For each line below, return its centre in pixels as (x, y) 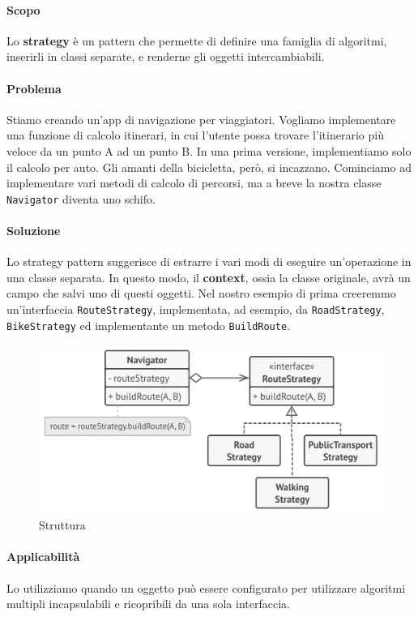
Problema (34, 88)
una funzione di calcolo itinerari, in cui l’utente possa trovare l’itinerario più (195, 135)
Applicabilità (43, 557)
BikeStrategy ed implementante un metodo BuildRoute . (148, 325)
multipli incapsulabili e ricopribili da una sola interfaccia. (148, 604)
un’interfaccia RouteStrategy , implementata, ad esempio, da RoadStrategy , (196, 308)
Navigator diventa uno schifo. (81, 198)
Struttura (62, 525)
